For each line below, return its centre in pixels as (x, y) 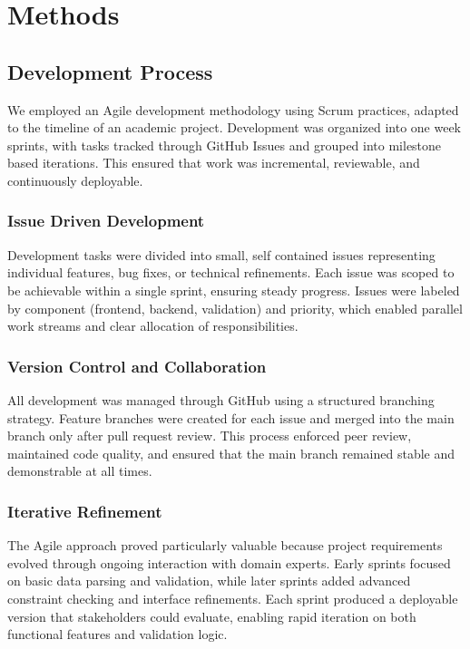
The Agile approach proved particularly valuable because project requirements (225, 545)
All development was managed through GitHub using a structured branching (221, 399)
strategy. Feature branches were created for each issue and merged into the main (231, 417)
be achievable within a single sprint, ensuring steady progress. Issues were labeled (234, 290)
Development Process (110, 71)
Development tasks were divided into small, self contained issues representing (221, 254)
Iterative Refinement (85, 511)
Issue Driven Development (106, 221)
